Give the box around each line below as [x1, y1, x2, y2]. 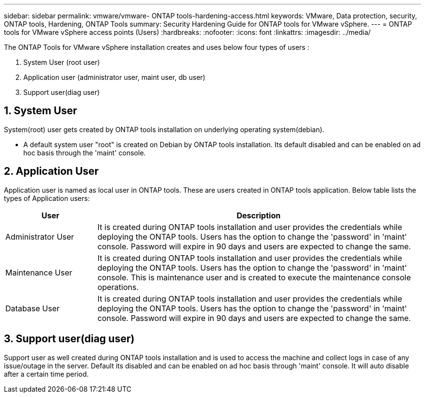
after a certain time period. [4, 369, 89, 378]
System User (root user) [23, 58, 100, 66]
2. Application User [4, 165, 99, 178]
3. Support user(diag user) [4, 333, 135, 345]
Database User [5, 303, 60, 313]
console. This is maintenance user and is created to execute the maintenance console [97, 272, 411, 282]
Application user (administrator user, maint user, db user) [23, 73, 206, 81]
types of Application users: [4, 194, 90, 202]
